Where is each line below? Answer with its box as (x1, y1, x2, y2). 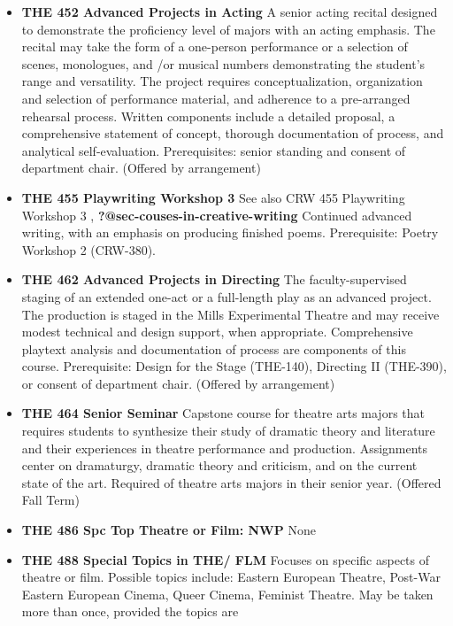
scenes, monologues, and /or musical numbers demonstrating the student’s (21, 54, 426, 73)
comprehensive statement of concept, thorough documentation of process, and (21, 124, 444, 143)
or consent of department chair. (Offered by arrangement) (21, 374, 335, 392)
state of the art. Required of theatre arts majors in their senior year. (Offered (21, 473, 441, 491)
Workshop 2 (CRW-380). (21, 240, 157, 259)
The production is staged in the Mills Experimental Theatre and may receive (21, 305, 440, 323)
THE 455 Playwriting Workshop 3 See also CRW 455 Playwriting (21, 188, 405, 206)
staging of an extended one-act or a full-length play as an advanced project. (21, 287, 432, 305)
